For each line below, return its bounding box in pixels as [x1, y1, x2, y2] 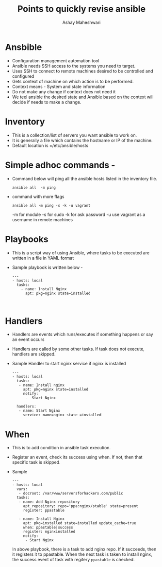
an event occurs [12, 337, 45, 342]
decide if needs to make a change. [12, 99, 81, 105]
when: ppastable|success [23, 525, 74, 530]
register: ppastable [23, 508, 65, 513]
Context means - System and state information [12, 84, 106, 89]
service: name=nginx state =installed [23, 412, 102, 418]
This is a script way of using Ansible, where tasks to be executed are [12, 249, 149, 256]
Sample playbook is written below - [12, 264, 83, 270]
